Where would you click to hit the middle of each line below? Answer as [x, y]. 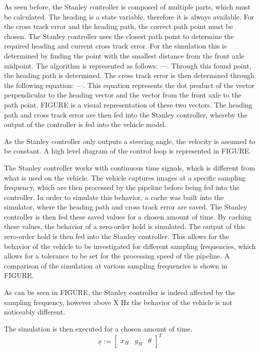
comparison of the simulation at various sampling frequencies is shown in [116, 265]
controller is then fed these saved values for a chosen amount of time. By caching [128, 216]
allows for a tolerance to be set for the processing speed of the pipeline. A [117, 256]
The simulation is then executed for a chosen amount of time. [98, 328]
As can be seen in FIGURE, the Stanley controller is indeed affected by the [120, 292]
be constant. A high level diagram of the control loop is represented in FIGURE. [128, 151]
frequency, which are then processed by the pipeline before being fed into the [122, 187]
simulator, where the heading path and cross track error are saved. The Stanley [126, 207]
